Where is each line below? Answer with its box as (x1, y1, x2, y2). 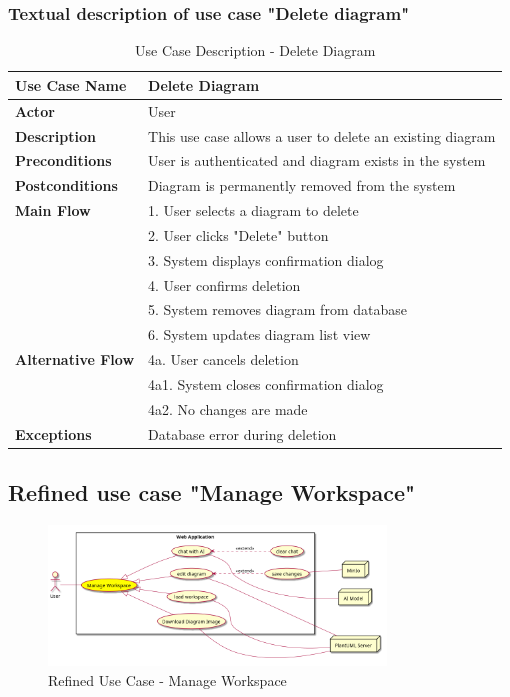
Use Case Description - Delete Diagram (135, 40, 376, 61)
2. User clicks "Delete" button (148, 224, 329, 245)
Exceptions (15, 423, 92, 444)
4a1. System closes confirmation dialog (148, 373, 384, 394)
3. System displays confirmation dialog (148, 249, 384, 270)
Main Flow (15, 200, 91, 221)
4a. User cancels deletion (148, 349, 299, 370)
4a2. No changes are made (148, 398, 308, 419)
